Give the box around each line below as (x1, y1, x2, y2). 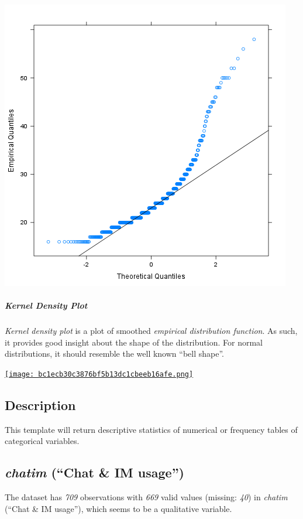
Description (5, 395, 76, 414)
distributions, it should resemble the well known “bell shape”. (5, 347, 224, 360)
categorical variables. (5, 435, 80, 447)
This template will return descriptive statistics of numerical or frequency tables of (5, 423, 298, 435)
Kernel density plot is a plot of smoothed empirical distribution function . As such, (5, 325, 298, 337)
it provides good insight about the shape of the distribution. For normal (5, 336, 263, 348)
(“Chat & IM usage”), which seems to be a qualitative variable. (5, 502, 232, 514)
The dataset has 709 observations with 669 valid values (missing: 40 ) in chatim (5, 491, 288, 503)
